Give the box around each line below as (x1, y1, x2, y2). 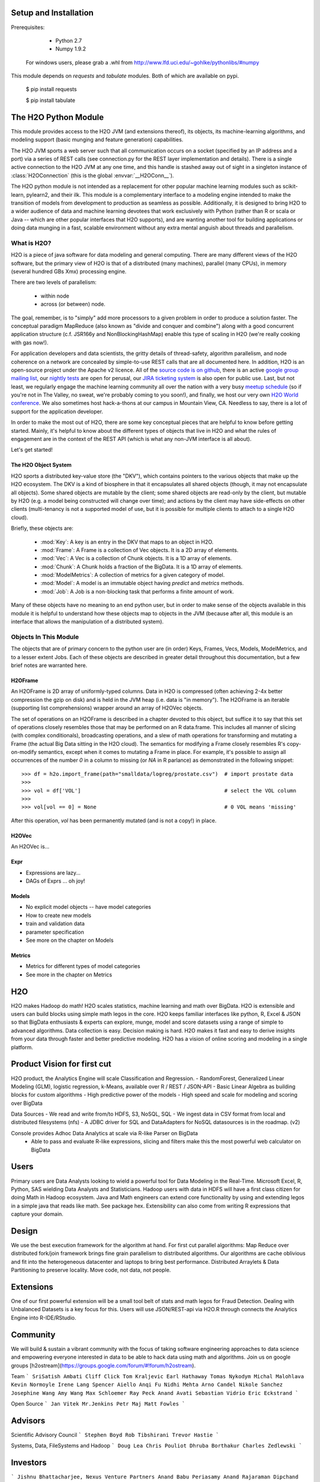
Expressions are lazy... (25, 869, 81, 876)
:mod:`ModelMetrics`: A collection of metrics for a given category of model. (40, 571, 225, 579)
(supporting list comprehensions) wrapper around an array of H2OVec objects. (11, 704, 204, 711)
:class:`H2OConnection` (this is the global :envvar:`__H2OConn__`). (11, 172, 174, 179)
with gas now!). (11, 338, 49, 346)
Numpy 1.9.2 (55, 45, 86, 53)
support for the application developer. (11, 408, 104, 415)
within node (40, 292, 69, 299)
